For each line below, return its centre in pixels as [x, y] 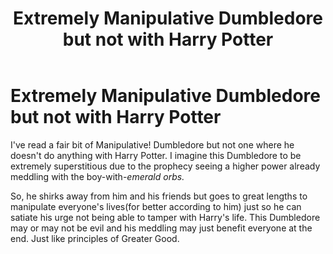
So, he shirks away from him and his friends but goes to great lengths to [159, 196]
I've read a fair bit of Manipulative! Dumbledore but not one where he [152, 144]
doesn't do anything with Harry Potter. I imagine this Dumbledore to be [156, 155]
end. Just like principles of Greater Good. [95, 238]
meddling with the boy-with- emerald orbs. [97, 176]
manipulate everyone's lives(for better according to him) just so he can [156, 206]
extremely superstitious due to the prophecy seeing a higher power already [165, 166]
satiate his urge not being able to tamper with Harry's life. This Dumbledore [165, 217]
